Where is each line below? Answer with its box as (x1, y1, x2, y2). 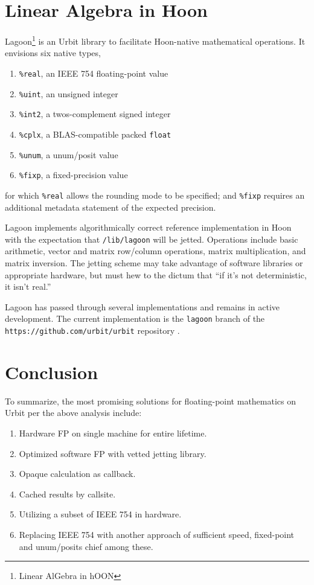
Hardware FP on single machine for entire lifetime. (19, 427, 207, 439)
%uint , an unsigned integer (19, 87, 118, 100)
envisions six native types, (5, 46, 101, 59)
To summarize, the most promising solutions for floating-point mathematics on (5, 394, 296, 407)
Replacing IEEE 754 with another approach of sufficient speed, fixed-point (19, 528, 295, 540)
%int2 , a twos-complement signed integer (19, 107, 171, 120)
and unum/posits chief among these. (19, 540, 153, 552)
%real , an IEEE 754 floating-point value (19, 66, 168, 79)
